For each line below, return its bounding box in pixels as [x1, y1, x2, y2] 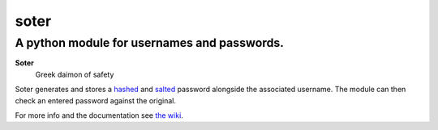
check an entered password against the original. [15, 95, 176, 105]
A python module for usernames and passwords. [15, 36, 284, 50]
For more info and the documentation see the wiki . [15, 110, 184, 120]
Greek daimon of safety [35, 69, 114, 79]
